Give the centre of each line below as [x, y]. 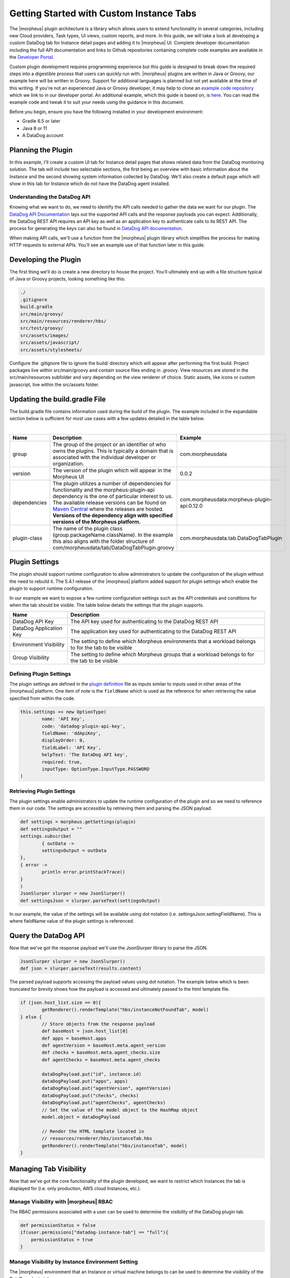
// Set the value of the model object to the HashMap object [120, 1110]
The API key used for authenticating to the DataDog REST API [144, 622]
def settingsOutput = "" [51, 829]
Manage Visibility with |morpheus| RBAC [61, 1201]
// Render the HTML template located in [93, 1131]
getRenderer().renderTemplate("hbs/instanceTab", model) [114, 1146]
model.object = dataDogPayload [81, 1117]
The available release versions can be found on [110, 503]
